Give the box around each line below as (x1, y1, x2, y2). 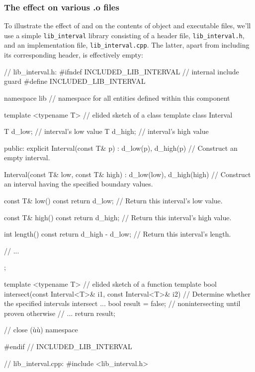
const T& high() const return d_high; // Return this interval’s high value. (4, 212, 232, 222)
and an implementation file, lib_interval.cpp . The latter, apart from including (4, 40, 250, 50)
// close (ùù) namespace (4, 324, 78, 335)
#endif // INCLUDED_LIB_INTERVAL (4, 341, 132, 351)
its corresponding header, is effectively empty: (4, 50, 143, 60)
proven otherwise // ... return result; (4, 308, 115, 318)
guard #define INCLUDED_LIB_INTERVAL (4, 76, 146, 86)
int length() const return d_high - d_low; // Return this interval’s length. (4, 229, 231, 239)
